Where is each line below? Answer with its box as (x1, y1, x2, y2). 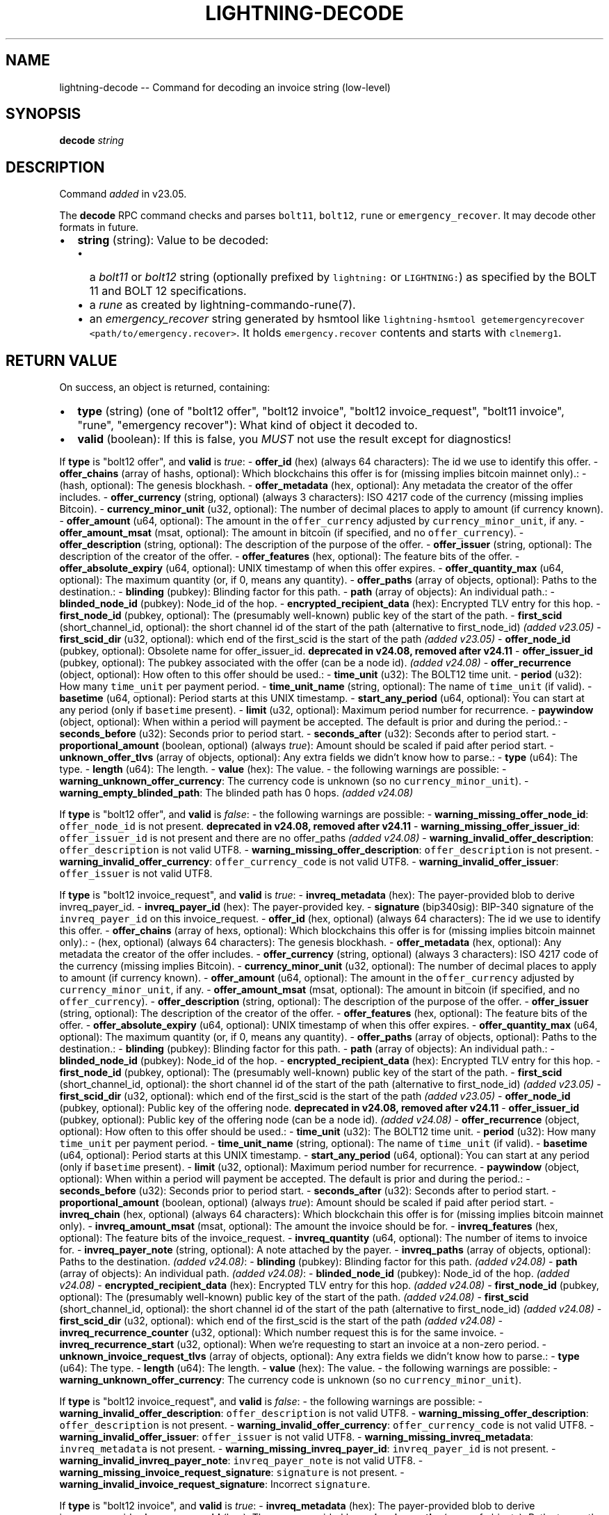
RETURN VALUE (6, 351, 117, 369)
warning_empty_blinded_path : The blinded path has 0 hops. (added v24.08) (59, 787, 414, 799)
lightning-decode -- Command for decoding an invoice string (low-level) (59, 81, 391, 93)
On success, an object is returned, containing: (59, 381, 270, 394)
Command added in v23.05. (59, 188, 187, 200)
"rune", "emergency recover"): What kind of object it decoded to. (77, 418, 418, 433)
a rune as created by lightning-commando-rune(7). (89, 298, 356, 312)
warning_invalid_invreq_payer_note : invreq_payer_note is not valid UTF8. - (59, 1454, 423, 1467)
